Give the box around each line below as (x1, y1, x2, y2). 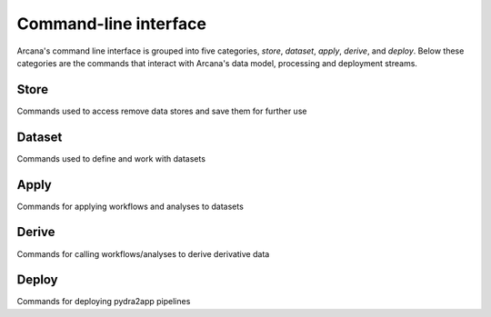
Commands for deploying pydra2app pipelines (16, 296, 191, 307)
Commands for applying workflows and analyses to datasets (16, 201, 245, 212)
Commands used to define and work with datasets (16, 153, 206, 163)
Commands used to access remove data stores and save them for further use (16, 105, 307, 116)
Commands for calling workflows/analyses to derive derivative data (16, 248, 270, 259)
